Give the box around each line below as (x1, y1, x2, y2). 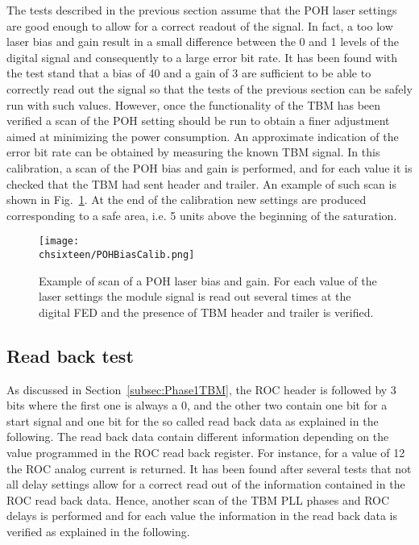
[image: (39, 235, 80, 248)
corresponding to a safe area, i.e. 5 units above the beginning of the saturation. (6, 206, 397, 223)
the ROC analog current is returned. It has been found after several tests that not (6, 460, 412, 476)
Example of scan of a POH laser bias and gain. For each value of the (39, 272, 377, 289)
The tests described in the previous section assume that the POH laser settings (6, 2, 397, 18)
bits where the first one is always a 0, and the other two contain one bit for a (6, 397, 388, 414)
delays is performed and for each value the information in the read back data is (6, 507, 397, 524)
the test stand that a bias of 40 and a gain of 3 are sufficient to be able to (6, 64, 371, 81)
